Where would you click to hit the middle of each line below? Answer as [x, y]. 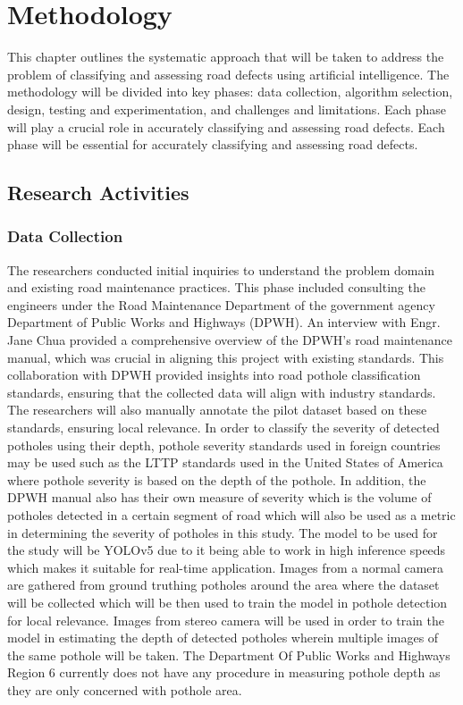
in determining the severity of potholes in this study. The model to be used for [223, 532]
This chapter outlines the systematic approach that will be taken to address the [226, 57]
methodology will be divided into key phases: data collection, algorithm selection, [230, 92]
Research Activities [98, 193]
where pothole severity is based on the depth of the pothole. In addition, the [217, 479]
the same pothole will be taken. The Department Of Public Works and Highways [229, 655]
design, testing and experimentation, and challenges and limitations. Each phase [227, 109]
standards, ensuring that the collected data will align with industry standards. [222, 392]
